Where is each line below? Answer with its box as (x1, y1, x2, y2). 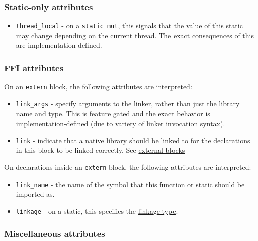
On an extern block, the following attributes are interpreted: (4, 81, 192, 92)
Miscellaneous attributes (4, 227, 105, 239)
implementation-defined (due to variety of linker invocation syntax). (16, 118, 225, 129)
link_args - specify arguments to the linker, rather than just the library (16, 98, 240, 108)
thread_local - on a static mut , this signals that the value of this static (16, 20, 243, 31)
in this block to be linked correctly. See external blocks (16, 145, 185, 155)
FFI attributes (4, 61, 64, 74)
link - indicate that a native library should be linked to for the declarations (16, 135, 250, 145)
